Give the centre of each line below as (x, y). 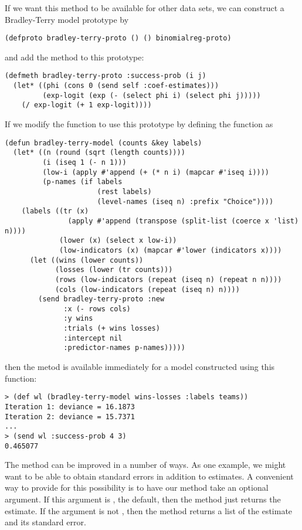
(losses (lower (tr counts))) (114, 270)
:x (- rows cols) (97, 309)
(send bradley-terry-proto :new (101, 299)
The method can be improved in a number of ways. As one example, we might (145, 465)
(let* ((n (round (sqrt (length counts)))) (99, 153)
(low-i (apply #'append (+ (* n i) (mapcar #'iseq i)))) (156, 172)
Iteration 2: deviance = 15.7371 (70, 417)
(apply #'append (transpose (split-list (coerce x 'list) (183, 221)
